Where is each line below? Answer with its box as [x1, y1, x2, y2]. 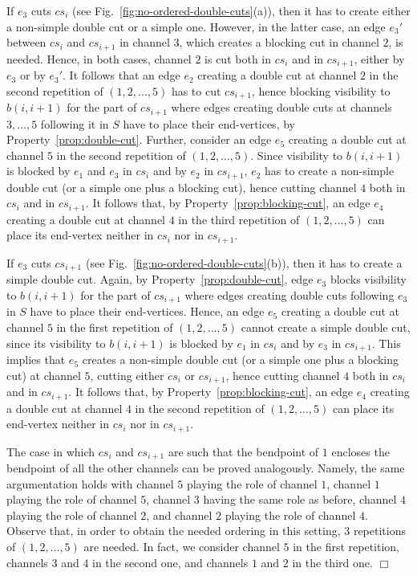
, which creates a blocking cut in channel [179, 34, 379, 51]
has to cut [171, 82, 221, 99]
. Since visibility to [250, 146, 343, 163]
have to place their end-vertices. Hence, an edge [30, 303, 265, 320]
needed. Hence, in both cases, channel [6, 50, 192, 67]
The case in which [6, 443, 95, 460]
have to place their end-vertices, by [123, 115, 295, 132]
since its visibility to [6, 334, 106, 351]
